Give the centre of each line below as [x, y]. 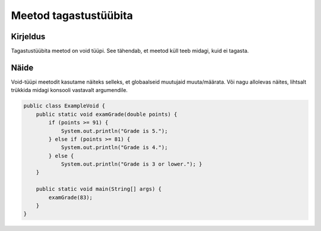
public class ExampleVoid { [64, 106]
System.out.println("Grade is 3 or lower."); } [132, 164]
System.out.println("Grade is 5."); [114, 131]
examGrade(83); [71, 197]
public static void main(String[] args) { [99, 189]
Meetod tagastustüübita [72, 15]
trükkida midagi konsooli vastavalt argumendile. [69, 90]
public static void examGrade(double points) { [107, 114]
